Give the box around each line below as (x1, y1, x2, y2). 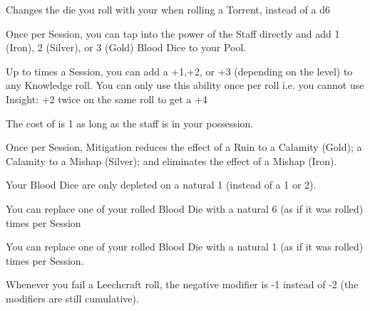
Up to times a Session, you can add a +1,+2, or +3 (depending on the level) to (6, 63, 353, 78)
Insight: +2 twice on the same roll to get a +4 (6, 91, 207, 106)
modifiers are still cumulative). (6, 290, 139, 305)
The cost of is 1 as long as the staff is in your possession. (6, 115, 254, 130)
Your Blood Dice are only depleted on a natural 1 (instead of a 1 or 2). (6, 177, 317, 192)
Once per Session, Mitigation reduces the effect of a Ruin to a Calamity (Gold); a (6, 139, 362, 154)
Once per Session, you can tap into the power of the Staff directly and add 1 (6, 26, 340, 41)
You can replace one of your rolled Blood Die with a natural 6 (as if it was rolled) (6, 201, 364, 216)
